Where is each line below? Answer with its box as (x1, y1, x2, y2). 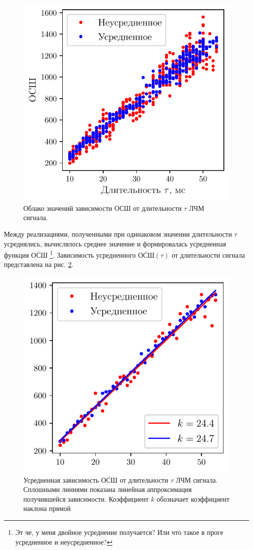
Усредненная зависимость (23, 474, 99, 485)
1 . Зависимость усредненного (50, 248, 136, 260)
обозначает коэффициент (157, 493, 230, 504)
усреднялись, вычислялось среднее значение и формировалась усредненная (4, 238, 226, 248)
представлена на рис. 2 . (4, 259, 73, 269)
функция (4, 249, 29, 260)
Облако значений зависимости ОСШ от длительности (23, 203, 182, 213)
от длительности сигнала (171, 249, 245, 260)
